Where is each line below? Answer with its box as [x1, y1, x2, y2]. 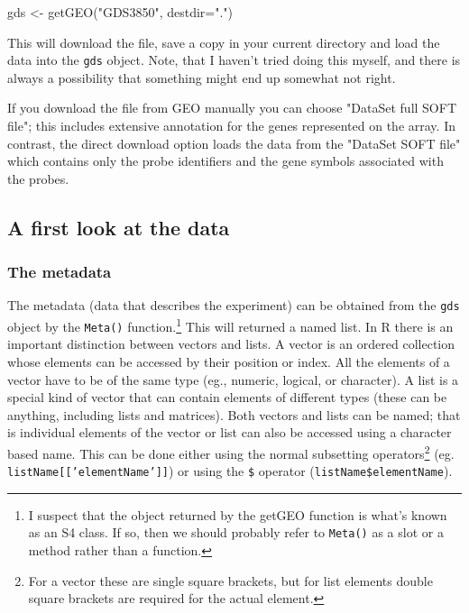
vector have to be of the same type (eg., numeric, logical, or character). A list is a [7, 370, 459, 389]
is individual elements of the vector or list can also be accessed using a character [7, 423, 452, 442]
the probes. [7, 169, 69, 188]
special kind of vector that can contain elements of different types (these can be [7, 388, 447, 407]
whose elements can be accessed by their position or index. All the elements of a [7, 352, 450, 371]
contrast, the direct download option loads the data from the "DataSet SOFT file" [7, 133, 461, 152]
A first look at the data [7, 213, 230, 241]
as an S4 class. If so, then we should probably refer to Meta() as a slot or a [28, 523, 444, 542]
